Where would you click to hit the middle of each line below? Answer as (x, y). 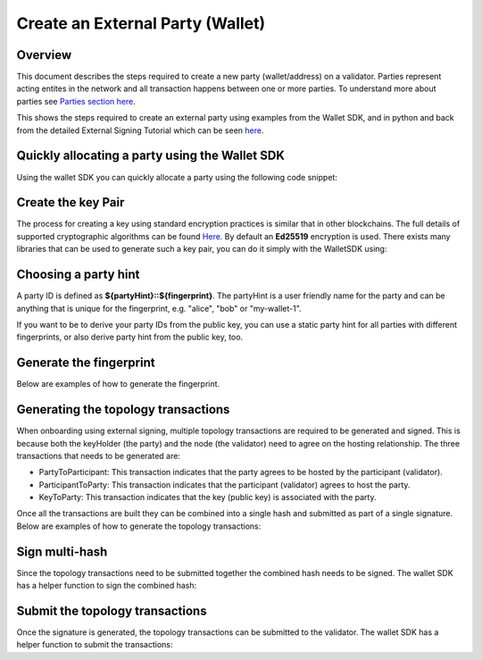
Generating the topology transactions (123, 409)
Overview (44, 55)
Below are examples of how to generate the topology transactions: (139, 526)
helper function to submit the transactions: (95, 645)
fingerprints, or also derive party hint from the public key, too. (130, 337)
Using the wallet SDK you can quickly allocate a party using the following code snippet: (177, 177)
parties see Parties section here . (76, 101)
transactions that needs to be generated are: (98, 455)
